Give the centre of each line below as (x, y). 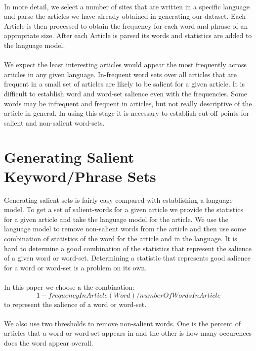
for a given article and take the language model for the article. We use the (116, 219)
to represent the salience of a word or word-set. (75, 304)
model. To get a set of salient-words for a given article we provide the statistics (124, 209)
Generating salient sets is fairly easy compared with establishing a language (118, 199)
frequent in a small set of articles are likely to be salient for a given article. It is (125, 84)
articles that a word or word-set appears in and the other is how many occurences (128, 333)
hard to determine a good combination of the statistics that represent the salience (128, 248)
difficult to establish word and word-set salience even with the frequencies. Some (126, 93)
